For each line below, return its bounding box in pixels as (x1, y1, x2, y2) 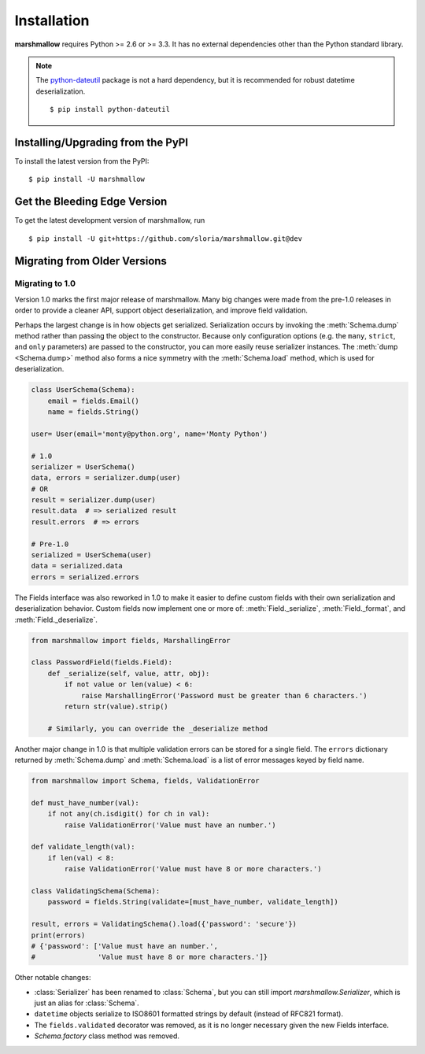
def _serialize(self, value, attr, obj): (47, 669, 210, 678)
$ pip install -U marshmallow (28, 175, 146, 184)
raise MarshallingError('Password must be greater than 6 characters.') (80, 691, 368, 700)
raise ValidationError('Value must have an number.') (64, 820, 276, 830)
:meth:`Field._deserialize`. (14, 615, 98, 624)
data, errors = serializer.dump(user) (31, 473, 181, 483)
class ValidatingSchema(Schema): (31, 886, 161, 895)
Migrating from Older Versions (14, 254, 167, 268)
